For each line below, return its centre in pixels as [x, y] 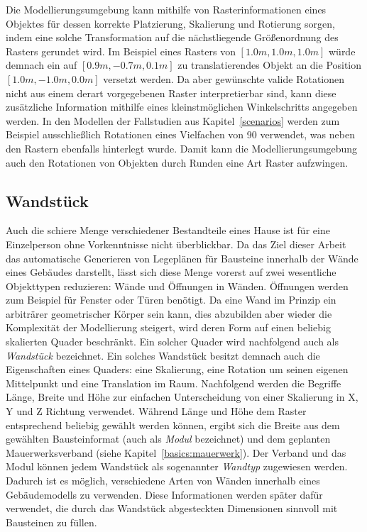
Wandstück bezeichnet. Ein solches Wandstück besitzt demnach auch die [163, 355]
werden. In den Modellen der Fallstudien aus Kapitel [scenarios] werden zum [173, 120]
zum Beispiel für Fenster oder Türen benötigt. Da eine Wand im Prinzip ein [171, 300]
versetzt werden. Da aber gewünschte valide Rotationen [224, 78]
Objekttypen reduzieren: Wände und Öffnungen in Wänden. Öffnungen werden [177, 286]
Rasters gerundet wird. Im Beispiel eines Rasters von [121, 51]
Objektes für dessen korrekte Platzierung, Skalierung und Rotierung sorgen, [170, 23]
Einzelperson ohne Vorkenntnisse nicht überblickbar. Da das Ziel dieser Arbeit [176, 244]
